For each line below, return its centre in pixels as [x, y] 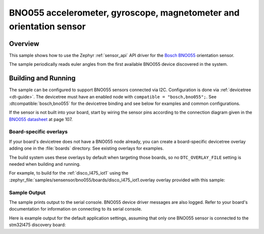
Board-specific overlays [38, 132]
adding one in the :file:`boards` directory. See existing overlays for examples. [86, 148]
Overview [24, 44]
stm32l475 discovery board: [37, 225]
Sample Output [27, 193]
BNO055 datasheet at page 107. [41, 119]
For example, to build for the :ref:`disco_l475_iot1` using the [69, 173]
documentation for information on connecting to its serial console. [76, 209]
